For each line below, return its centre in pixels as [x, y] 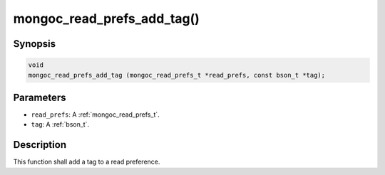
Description [40, 145]
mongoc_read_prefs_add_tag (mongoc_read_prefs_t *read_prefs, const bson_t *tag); [177, 75]
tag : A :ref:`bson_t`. [60, 124]
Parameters [40, 97]
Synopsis [35, 44]
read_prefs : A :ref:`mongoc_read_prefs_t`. [95, 115]
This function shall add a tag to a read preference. [87, 162]
